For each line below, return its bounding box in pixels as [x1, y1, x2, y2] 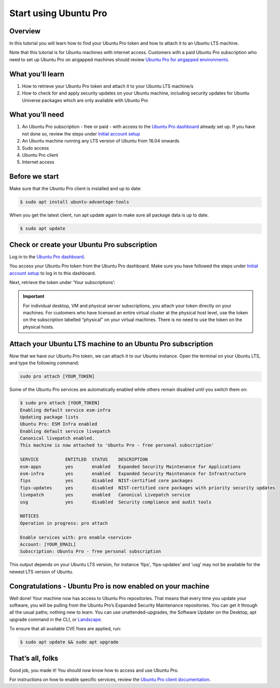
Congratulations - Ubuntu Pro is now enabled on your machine [9, 582, 209, 590]
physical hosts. [23, 324, 54, 330]
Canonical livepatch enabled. [20, 435, 95, 441]
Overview [9, 27, 41, 35]
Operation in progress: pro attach [20, 520, 108, 526]
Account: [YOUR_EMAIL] [20, 541, 76, 547]
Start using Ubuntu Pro [9, 8, 107, 19]
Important [23, 293, 45, 299]
